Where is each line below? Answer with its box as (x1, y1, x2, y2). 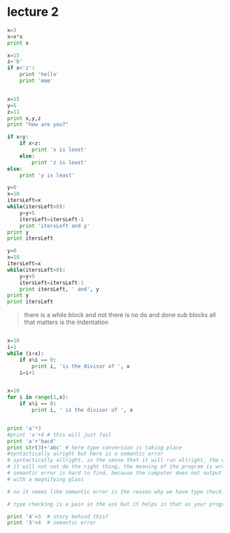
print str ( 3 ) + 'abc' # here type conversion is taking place (7, 444, 183, 451)
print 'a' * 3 (7, 425, 41, 432)
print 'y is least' (19, 172, 75, 179)
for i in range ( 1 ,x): (7, 394, 69, 401)
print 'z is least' (31, 159, 88, 166)
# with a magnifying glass (7, 475, 84, 483)
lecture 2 (7, 4, 60, 20)
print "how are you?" (7, 121, 69, 128)
